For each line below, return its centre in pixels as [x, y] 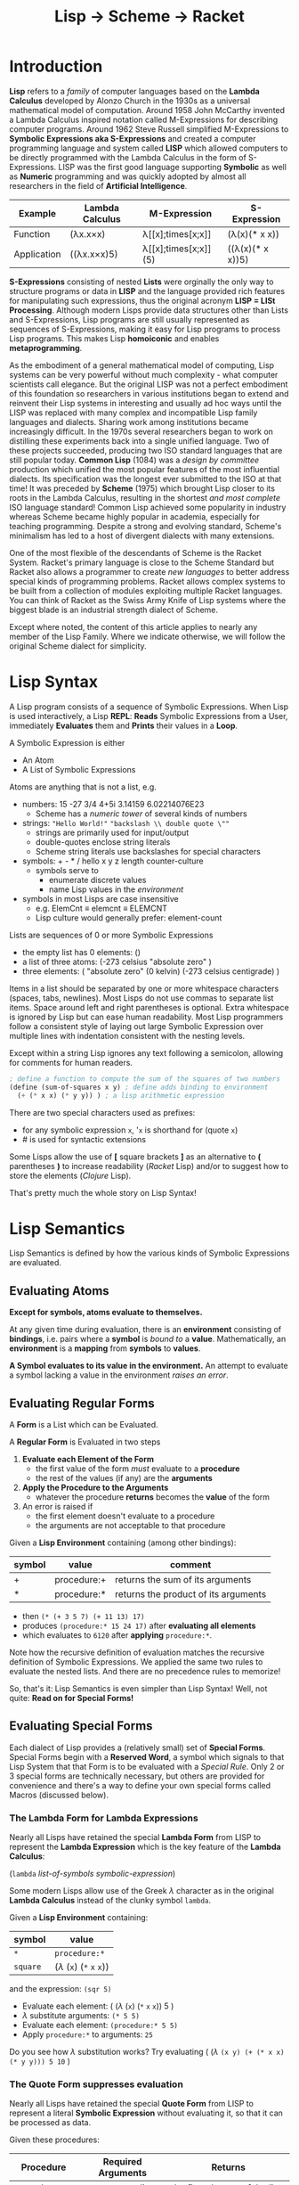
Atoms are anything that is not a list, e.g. [83, 787]
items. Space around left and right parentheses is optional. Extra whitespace [149, 1007]
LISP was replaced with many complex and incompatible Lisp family [133, 413]
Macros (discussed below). [59, 1795]
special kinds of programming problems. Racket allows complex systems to [147, 581]
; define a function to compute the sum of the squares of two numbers [145, 1079]
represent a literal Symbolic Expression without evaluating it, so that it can [146, 2113]
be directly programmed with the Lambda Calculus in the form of [128, 157]
